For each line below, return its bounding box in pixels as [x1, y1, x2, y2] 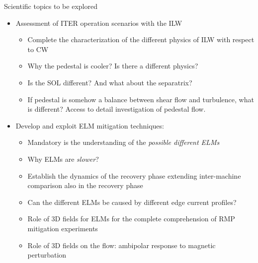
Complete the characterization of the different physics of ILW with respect [27, 34, 255, 45]
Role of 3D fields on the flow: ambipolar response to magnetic [27, 240, 216, 250]
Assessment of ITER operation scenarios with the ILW [15, 17, 182, 28]
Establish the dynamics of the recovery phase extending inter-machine [27, 170, 241, 181]
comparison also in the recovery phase [27, 180, 143, 191]
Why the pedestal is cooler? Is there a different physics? [27, 61, 198, 71]
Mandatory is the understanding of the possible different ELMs [27, 137, 220, 147]
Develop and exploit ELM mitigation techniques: [15, 120, 164, 131]
